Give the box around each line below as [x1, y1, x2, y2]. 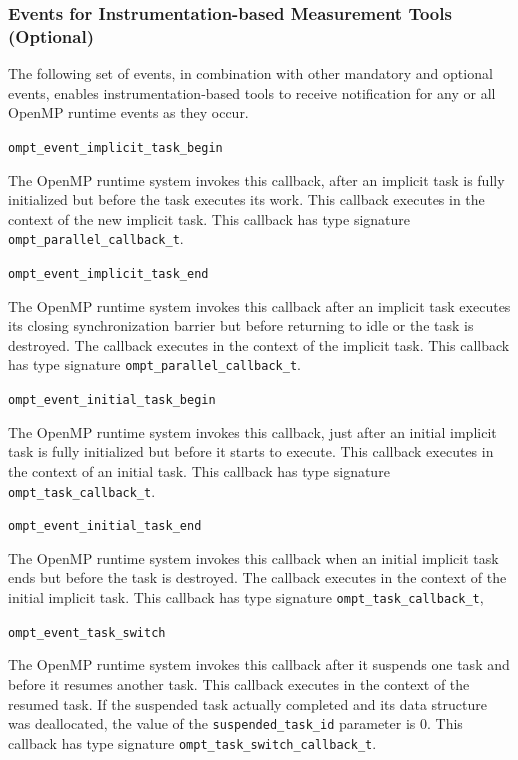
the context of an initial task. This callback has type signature [8, 460, 390, 481]
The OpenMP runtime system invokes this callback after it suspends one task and [8, 654, 510, 675]
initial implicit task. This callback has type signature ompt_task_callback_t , [8, 587, 484, 608]
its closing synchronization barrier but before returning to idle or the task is [8, 315, 474, 336]
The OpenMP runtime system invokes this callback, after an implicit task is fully [8, 169, 505, 190]
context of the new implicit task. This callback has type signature [8, 208, 411, 229]
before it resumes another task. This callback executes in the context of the [8, 673, 470, 694]
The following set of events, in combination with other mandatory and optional [8, 63, 493, 84]
